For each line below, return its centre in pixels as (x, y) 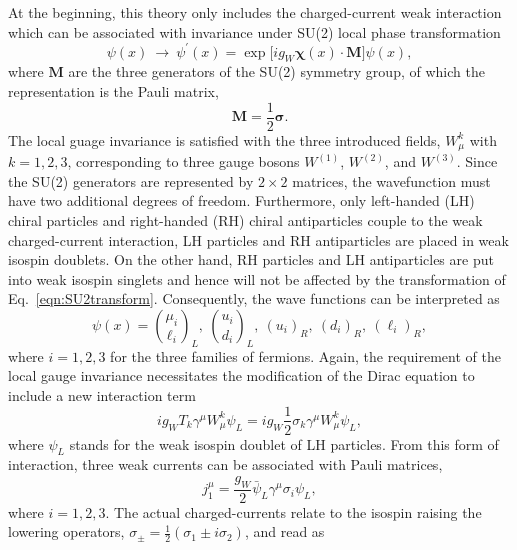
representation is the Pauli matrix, (113, 91)
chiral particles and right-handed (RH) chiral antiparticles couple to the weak (245, 219)
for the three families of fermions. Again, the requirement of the (305, 355)
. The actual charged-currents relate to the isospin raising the (293, 511)
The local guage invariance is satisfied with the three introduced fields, (224, 139)
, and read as (284, 531)
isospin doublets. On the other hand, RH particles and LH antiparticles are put (251, 259)
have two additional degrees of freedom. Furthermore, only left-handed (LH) (241, 200)
